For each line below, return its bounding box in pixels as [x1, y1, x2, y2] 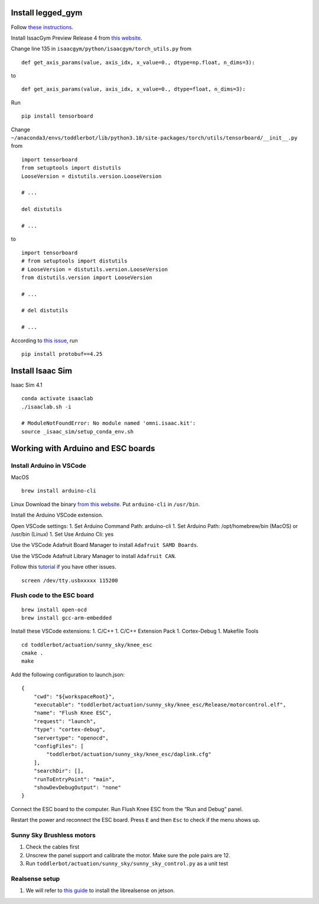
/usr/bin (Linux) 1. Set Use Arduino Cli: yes [11, 530, 114, 537]
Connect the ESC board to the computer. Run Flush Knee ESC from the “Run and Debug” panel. [11, 805, 243, 812]
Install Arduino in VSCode [11, 461, 87, 469]
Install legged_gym [11, 8, 83, 18]
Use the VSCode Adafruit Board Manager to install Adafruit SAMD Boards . [11, 542, 198, 549]
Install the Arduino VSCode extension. [11, 511, 103, 519]
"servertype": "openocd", [33, 734, 109, 741]
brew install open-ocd [21, 606, 87, 613]
